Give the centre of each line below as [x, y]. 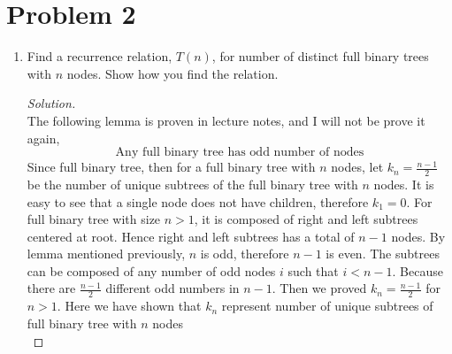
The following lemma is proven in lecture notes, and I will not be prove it [226, 120]
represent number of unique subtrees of [327, 306]
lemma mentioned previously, [106, 254]
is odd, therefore [245, 254]
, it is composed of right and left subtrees [306, 219]
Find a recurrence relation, [100, 56]
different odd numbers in [172, 288]
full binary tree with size [94, 219]
